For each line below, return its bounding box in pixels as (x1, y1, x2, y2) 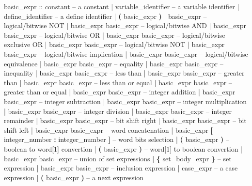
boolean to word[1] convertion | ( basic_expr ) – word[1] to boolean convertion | (4, 143, 242, 154)
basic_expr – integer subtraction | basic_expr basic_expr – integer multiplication (4, 96, 247, 106)
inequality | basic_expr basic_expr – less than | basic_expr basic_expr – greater (4, 68, 245, 78)
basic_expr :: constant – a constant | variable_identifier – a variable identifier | (4, 1, 239, 11)
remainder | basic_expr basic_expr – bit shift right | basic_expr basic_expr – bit (4, 115, 247, 125)
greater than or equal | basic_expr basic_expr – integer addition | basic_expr (4, 87, 236, 97)
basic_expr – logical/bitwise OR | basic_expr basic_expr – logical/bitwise (4, 30, 225, 40)
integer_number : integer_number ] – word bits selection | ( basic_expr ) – (4, 134, 229, 144)
